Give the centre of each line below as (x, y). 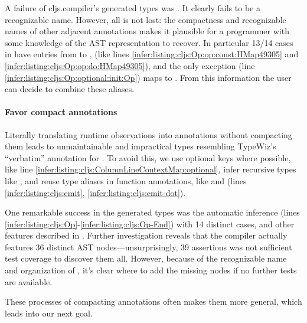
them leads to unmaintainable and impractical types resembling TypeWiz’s (141, 146)
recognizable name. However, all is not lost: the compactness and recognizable (146, 19)
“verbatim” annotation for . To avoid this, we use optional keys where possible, (148, 157)
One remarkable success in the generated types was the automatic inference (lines (152, 212)
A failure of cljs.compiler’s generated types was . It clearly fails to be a (133, 8)
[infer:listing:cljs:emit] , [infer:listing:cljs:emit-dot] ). (95, 192)
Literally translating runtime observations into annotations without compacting (148, 134)
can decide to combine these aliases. (70, 89)
